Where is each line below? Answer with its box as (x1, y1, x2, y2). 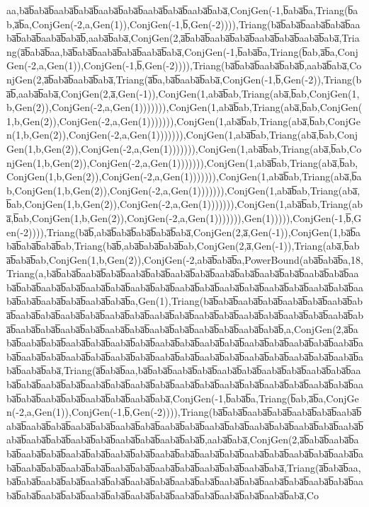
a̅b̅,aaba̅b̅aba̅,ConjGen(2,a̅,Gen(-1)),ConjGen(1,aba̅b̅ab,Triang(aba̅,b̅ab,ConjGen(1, (6, 86, 360, 100)
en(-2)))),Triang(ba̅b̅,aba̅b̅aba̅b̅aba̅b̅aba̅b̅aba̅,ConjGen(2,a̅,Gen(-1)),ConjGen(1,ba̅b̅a (6, 224, 361, 239)
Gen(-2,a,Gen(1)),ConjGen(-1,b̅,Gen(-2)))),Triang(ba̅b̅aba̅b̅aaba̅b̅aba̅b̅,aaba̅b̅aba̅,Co (6, 58, 362, 73)
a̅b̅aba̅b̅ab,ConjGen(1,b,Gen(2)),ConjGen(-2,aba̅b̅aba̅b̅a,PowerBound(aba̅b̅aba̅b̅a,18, (6, 252, 363, 267)
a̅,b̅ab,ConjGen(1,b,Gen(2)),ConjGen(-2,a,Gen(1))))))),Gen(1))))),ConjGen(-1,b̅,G (6, 210, 362, 225)
